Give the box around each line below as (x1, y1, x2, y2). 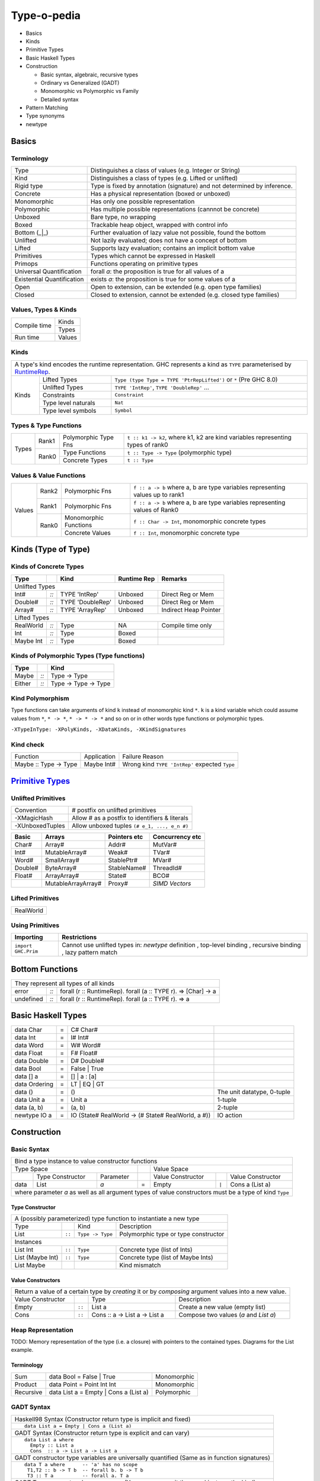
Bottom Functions (11, 964, 78, 974)
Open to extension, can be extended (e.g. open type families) (90, 283, 262, 291)
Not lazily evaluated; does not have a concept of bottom (90, 236, 247, 244)
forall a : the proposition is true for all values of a (90, 267, 225, 275)
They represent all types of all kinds (14, 979, 115, 988)
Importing (14, 933, 43, 941)
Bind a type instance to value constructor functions (14, 1157, 158, 1165)
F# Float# (71, 1049, 98, 1057)
